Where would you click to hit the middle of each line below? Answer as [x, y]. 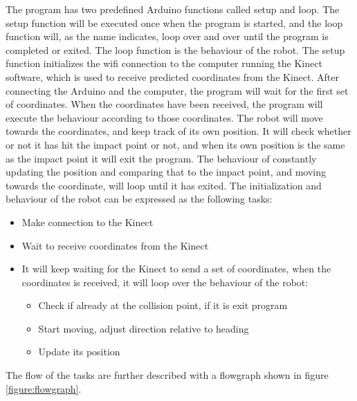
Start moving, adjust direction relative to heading [144, 328]
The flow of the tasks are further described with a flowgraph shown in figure [167, 375]
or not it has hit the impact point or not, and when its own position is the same [175, 144]
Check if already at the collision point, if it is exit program [163, 305]
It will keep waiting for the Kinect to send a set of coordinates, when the [176, 269]
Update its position [79, 352]
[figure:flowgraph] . [44, 388]
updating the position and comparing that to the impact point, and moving [166, 172]
